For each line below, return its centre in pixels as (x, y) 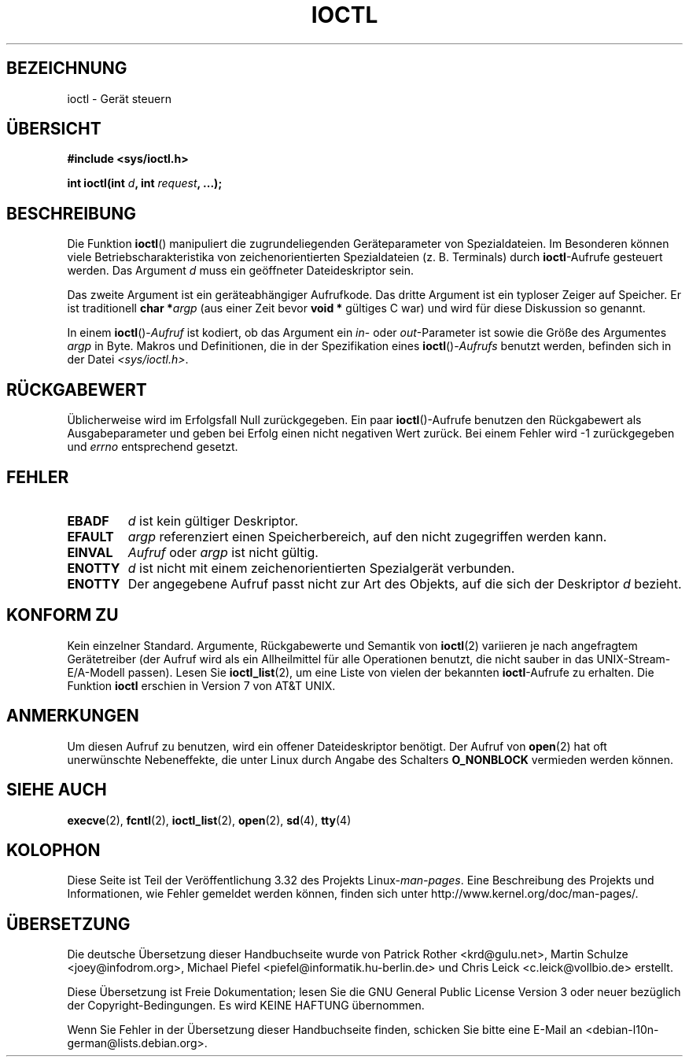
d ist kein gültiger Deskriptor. (213, 520)
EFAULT (90, 536)
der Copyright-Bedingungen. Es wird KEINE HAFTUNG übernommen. (246, 1006)
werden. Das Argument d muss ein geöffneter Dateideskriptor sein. (241, 271)
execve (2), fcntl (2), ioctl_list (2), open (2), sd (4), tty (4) (209, 820)
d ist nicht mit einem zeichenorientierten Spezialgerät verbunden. (321, 568)
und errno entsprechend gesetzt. (153, 447)
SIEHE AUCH (57, 790)
